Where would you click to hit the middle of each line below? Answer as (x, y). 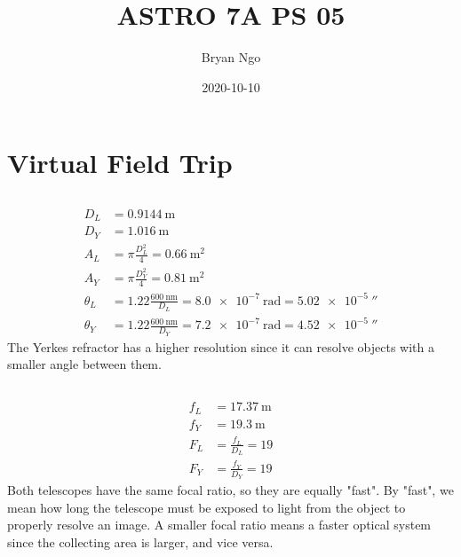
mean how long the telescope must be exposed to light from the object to (207, 507)
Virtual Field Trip (120, 163)
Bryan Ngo (231, 57)
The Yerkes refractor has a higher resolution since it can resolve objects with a (221, 346)
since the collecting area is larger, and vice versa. (140, 541)
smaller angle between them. (84, 364)
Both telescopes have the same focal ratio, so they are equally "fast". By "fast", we (230, 490)
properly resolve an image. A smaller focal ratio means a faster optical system (219, 525)
